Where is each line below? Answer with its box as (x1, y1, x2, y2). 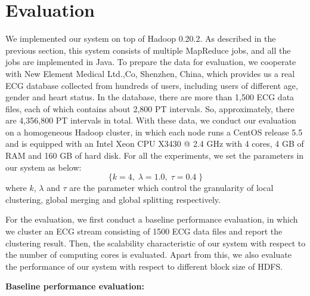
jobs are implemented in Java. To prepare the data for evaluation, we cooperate (5, 55, 296, 68)
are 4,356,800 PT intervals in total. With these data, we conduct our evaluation (5, 114, 296, 127)
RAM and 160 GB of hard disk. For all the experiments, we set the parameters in (5, 149, 304, 162)
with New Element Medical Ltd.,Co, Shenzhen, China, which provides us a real (5, 67, 295, 79)
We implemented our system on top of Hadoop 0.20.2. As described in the (5, 32, 276, 45)
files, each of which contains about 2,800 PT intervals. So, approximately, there (5, 102, 294, 115)
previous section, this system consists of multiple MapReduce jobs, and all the (5, 44, 291, 56)
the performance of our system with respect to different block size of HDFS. (5, 260, 283, 272)
